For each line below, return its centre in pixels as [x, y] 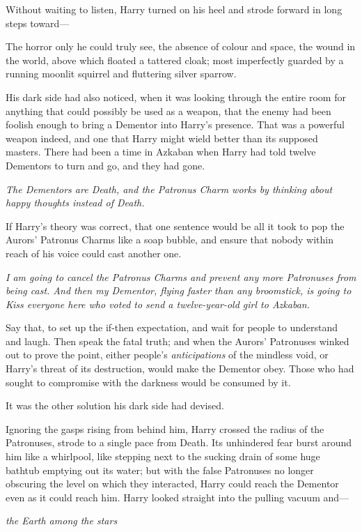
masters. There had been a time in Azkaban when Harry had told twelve [161, 152]
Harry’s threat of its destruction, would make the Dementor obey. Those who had [180, 368]
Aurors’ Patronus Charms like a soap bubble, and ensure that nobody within [170, 240]
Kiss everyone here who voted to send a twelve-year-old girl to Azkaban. [158, 304]
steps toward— [38, 23]
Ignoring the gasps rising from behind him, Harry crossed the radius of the [165, 428]
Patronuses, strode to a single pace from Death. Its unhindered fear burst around [179, 442]
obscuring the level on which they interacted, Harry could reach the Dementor [172, 484]
